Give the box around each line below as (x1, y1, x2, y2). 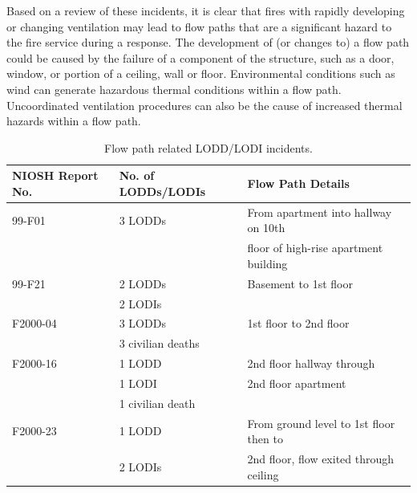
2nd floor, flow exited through (247, 450, 395, 467)
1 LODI (119, 374, 157, 391)
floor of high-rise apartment (247, 239, 383, 256)
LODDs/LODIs (119, 182, 206, 199)
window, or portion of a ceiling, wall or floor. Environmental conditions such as (6, 65, 395, 82)
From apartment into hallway (247, 203, 392, 220)
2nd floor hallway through (247, 355, 375, 372)
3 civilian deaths (119, 335, 200, 352)
